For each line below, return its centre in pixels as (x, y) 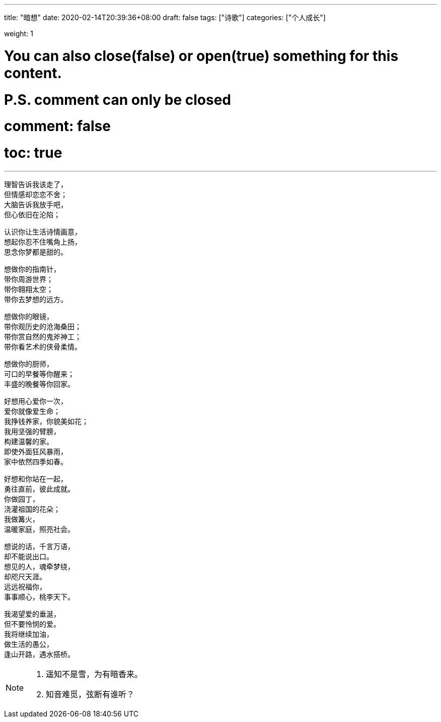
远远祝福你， (25, 586)
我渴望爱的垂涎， (32, 614)
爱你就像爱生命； (32, 411)
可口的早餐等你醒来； (39, 374)
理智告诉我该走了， (36, 184)
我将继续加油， (29, 634)
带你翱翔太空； (29, 289)
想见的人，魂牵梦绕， (39, 566)
